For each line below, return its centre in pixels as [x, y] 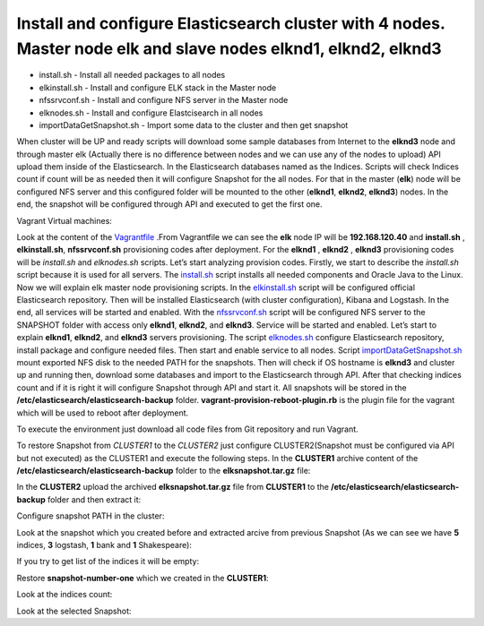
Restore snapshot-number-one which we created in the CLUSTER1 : [143, 578]
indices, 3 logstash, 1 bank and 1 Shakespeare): [104, 545]
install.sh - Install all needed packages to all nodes [132, 75]
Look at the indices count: [65, 595]
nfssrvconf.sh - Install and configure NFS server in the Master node [164, 100]
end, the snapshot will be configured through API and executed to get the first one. [169, 204]
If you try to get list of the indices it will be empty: [108, 562]
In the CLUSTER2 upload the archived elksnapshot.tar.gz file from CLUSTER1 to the [173, 487]
